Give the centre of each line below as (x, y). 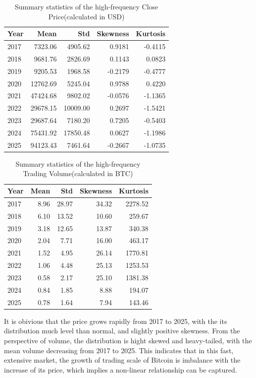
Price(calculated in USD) (86, 16)
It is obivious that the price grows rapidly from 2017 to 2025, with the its (116, 321)
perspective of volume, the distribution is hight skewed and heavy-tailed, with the (128, 340)
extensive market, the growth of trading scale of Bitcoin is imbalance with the (122, 360)
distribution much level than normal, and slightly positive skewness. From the (122, 331)
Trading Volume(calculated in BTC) (78, 173)
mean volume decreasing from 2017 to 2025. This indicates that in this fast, (119, 350)
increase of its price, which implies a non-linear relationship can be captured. (121, 369)
